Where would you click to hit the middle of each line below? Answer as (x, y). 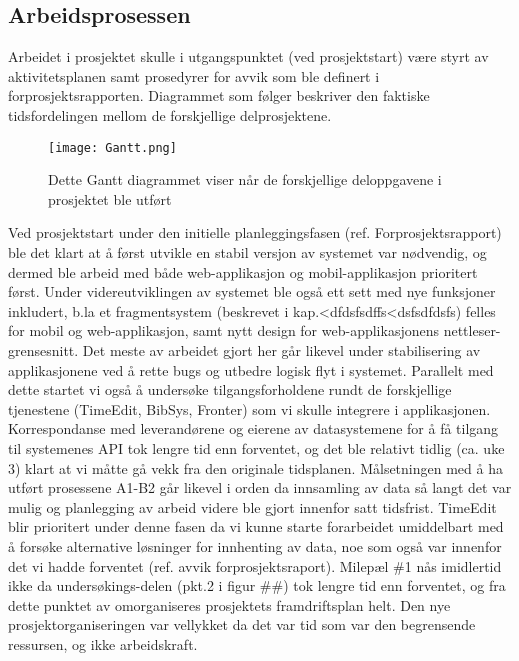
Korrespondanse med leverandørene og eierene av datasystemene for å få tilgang (253, 428)
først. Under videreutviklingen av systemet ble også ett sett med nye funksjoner (252, 291)
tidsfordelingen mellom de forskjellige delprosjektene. (170, 114)
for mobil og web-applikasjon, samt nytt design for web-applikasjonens (223, 330)
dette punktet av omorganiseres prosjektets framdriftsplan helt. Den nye (229, 604)
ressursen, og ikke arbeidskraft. (103, 643)
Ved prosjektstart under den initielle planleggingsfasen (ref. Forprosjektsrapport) (255, 232)
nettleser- (472, 330)
